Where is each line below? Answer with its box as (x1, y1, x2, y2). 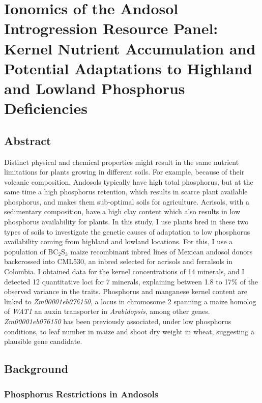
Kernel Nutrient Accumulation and (4, 38, 256, 59)
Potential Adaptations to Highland (4, 57, 252, 78)
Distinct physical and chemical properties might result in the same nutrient (4, 156, 239, 167)
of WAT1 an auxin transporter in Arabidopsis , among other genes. (4, 306, 210, 316)
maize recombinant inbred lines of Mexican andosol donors (70, 246, 253, 256)
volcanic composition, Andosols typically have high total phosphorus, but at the (4, 176, 253, 187)
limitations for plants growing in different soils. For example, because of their (4, 166, 245, 177)
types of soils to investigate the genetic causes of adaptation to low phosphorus (4, 226, 250, 237)
